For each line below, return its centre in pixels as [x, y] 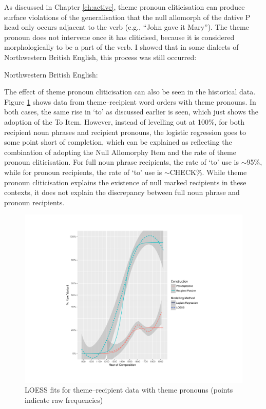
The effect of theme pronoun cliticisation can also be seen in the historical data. [130, 92]
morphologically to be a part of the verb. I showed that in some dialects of [121, 47]
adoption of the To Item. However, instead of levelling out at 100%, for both [124, 121]
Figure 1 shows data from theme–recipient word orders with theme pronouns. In [130, 101]
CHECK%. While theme [208, 172]
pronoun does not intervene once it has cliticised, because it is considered [119, 37]
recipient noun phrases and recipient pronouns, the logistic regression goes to [125, 132]
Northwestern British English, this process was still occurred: [100, 57]
